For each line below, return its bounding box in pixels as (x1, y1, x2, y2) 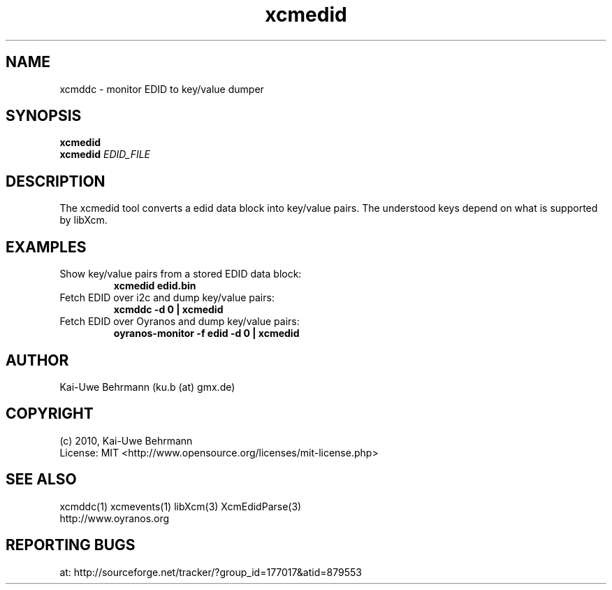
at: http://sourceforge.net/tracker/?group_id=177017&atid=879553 (59, 566, 362, 578)
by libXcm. (59, 214, 108, 226)
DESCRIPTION (6, 172, 105, 190)
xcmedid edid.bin (113, 280, 196, 292)
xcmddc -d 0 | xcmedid (113, 303, 224, 316)
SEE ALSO (6, 470, 77, 489)
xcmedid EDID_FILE (59, 148, 151, 161)
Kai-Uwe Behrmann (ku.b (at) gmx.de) (59, 380, 235, 393)
